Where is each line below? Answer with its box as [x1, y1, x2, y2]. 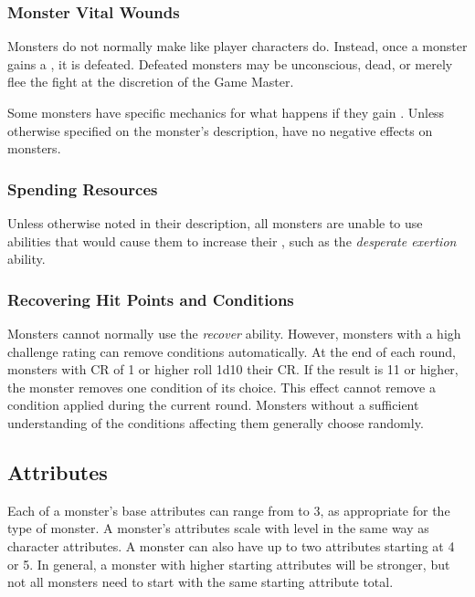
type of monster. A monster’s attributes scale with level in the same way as [7, 518, 429, 538]
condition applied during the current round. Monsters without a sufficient [7, 395, 419, 414]
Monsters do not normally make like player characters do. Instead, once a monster [7, 37, 468, 56]
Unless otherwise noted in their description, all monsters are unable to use [7, 214, 423, 232]
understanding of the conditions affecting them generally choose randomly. [7, 413, 424, 432]
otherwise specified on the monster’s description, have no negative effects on [7, 120, 433, 140]
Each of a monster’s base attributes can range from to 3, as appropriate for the [7, 500, 450, 519]
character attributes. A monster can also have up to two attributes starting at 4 [7, 536, 455, 555]
